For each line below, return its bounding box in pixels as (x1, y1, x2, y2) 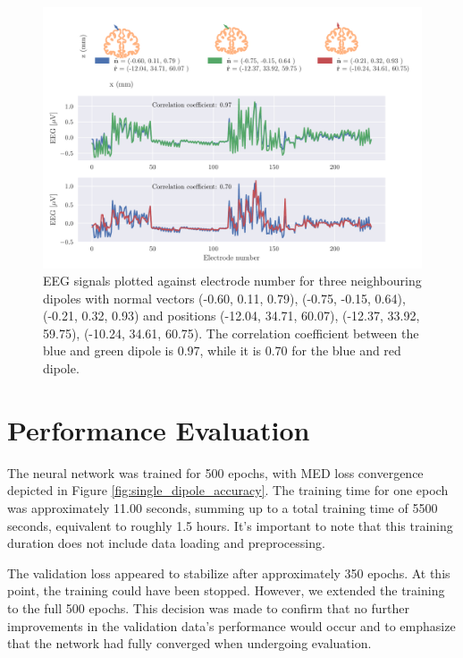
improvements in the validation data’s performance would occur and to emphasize (7, 616, 456, 635)
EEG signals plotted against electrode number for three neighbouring (43, 271, 422, 290)
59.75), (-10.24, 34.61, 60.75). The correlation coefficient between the (43, 323, 419, 342)
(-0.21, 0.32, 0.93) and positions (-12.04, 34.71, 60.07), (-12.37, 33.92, (43, 306, 420, 325)
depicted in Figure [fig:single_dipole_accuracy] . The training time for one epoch (7, 481, 449, 500)
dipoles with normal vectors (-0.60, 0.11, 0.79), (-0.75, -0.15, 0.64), (43, 288, 406, 307)
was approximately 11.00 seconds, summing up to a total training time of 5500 (7, 498, 438, 517)
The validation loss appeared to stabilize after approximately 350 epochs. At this (7, 563, 450, 582)
